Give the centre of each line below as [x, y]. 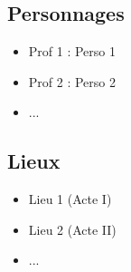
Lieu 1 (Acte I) [70, 199]
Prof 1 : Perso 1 [72, 51]
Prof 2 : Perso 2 [72, 81]
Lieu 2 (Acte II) [72, 229]
